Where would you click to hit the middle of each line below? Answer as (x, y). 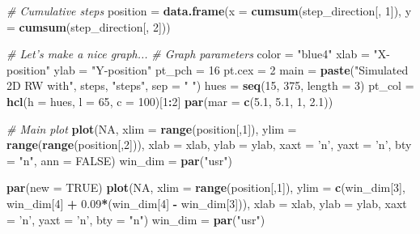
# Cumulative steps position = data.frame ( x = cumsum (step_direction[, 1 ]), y (209, 11)
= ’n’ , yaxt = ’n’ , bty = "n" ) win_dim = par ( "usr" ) (136, 219)
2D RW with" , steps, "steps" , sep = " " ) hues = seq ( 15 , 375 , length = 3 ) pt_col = (210, 85)
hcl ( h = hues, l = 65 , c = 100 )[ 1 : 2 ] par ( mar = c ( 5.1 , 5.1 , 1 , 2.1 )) (170, 101)
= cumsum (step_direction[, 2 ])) (89, 26)
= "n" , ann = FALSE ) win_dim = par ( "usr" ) (119, 160)
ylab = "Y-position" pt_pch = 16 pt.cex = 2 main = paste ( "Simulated (231, 69)
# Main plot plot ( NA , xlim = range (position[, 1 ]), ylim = (152, 128)
